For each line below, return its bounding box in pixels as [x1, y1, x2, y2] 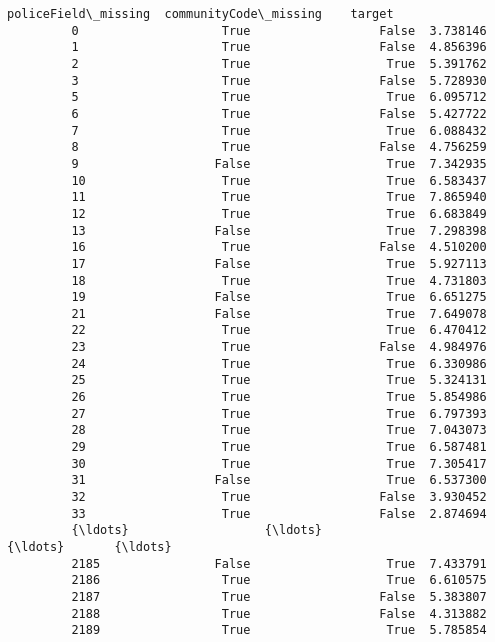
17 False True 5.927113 [71, 256, 487, 271]
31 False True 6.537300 [71, 473, 487, 488]
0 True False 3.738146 [71, 23, 487, 38]
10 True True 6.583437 [71, 173, 487, 188]
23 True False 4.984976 [71, 340, 487, 355]
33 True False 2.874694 [71, 506, 487, 521]
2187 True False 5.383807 [71, 589, 487, 604]
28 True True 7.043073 [71, 423, 487, 438]
